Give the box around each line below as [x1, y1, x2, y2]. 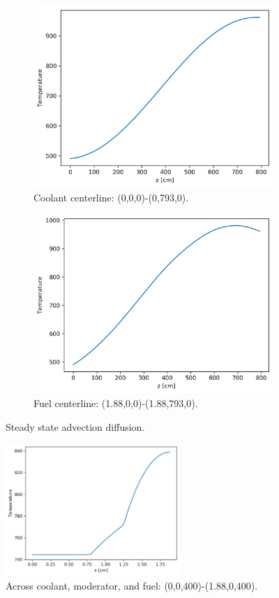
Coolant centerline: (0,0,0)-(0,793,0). [33, 190, 189, 204]
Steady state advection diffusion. [6, 419, 145, 434]
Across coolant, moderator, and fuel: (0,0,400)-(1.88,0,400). [6, 578, 258, 592]
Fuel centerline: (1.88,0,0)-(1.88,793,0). [33, 396, 198, 411]
